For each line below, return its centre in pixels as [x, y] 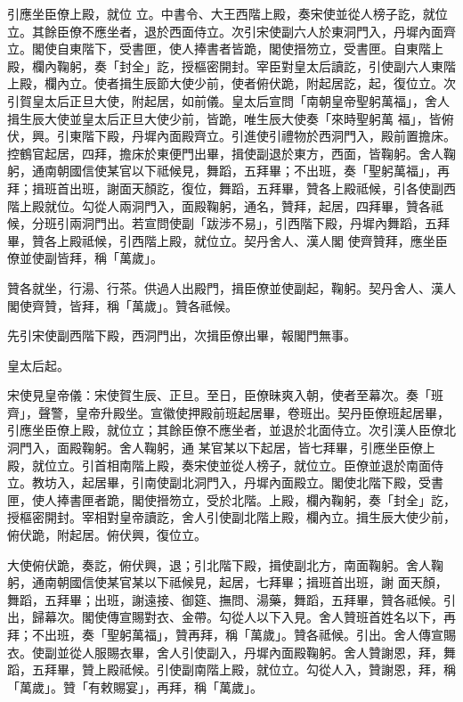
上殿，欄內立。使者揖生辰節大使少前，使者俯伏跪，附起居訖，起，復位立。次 [231, 83]
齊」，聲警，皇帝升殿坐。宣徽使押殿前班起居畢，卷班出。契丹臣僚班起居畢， [228, 412]
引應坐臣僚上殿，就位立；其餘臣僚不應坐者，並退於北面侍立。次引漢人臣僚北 [231, 430]
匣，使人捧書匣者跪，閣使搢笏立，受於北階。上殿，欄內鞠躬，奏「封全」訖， [231, 499]
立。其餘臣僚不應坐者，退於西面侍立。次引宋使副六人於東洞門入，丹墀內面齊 [231, 31]
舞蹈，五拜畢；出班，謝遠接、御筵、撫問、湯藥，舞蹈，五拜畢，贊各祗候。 [225, 599]
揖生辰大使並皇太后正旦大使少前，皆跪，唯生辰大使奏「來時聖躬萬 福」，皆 [224, 118]
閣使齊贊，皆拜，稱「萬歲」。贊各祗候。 [122, 305]
